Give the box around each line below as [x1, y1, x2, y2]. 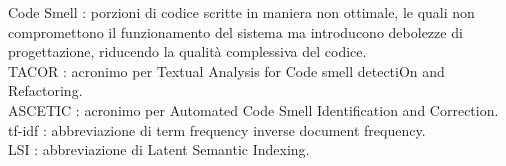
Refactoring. [8, 80, 83, 101]
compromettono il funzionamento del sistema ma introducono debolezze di [8, 21, 463, 42]
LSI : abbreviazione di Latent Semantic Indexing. [8, 139, 310, 160]
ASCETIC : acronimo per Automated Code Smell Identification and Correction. [8, 99, 499, 120]
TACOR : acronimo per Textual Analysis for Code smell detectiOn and [8, 60, 445, 81]
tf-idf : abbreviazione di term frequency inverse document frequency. [8, 119, 426, 140]
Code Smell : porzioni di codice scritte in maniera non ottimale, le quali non [8, 2, 475, 22]
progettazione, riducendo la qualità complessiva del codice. [8, 41, 367, 62]
